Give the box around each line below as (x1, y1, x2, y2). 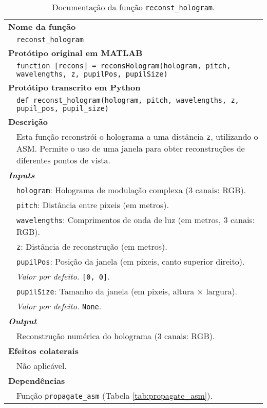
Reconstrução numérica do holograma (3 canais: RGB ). (16, 330, 215, 342)
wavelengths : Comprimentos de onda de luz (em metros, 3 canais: (16, 214, 255, 226)
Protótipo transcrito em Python (8, 81, 141, 93)
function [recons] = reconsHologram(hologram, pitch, (16, 62, 231, 70)
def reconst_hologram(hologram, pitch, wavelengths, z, (16, 96, 239, 104)
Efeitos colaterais (8, 345, 79, 357)
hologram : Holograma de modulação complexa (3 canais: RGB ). (16, 184, 246, 196)
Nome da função (8, 21, 76, 32)
